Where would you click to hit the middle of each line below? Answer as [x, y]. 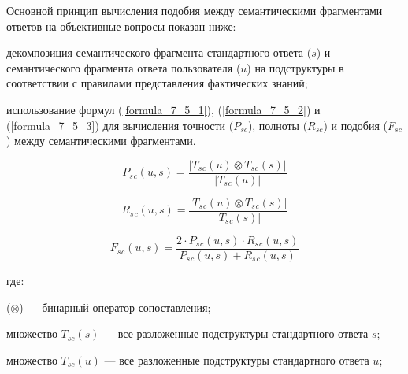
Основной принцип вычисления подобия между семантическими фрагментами [195, 10]
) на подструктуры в [295, 67]
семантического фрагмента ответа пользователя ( [124, 67]
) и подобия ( [356, 125]
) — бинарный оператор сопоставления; [115, 307]
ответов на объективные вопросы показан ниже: [121, 26]
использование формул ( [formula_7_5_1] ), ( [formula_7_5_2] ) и [163, 109]
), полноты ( [278, 125]
